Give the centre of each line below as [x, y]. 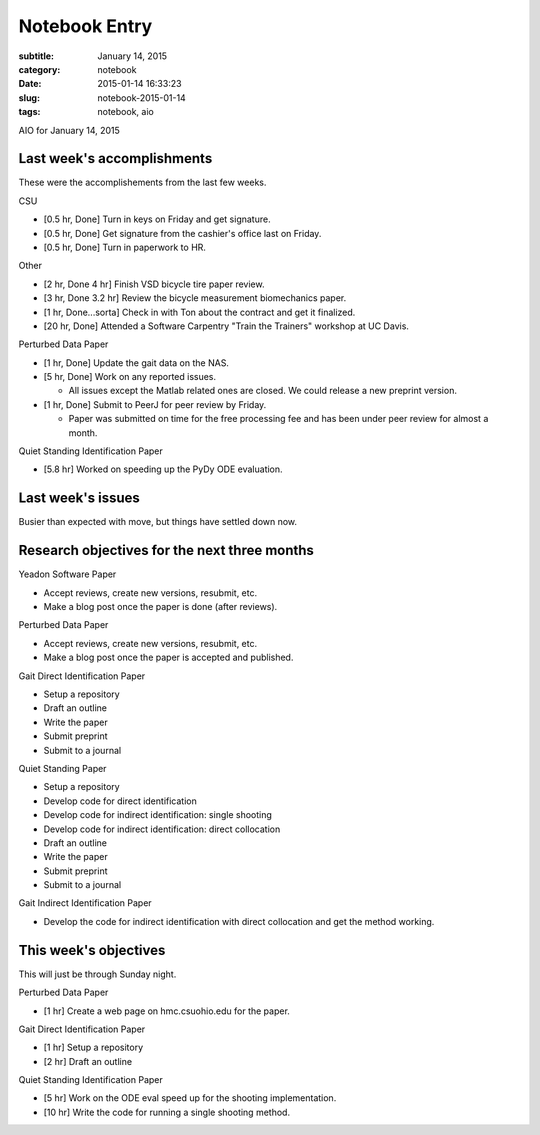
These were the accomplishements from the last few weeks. [142, 182]
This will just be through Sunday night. [97, 974]
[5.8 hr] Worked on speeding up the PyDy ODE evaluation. [163, 469]
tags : [29, 112]
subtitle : [36, 56]
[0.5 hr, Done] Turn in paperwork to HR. [125, 247]
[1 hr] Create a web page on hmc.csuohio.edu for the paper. [166, 1011]
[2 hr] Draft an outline [88, 1061]
